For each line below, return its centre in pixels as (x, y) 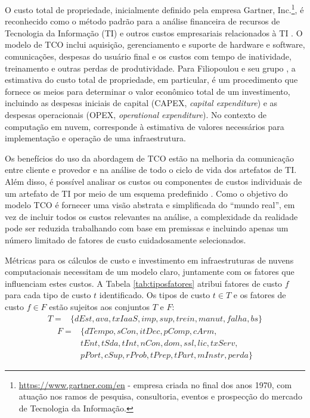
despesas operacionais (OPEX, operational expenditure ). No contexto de (136, 114)
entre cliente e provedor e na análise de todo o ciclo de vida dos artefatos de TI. (151, 170)
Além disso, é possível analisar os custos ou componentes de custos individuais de (154, 181)
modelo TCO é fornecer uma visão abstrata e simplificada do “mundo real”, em (150, 205)
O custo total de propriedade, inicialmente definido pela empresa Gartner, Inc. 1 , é (154, 9)
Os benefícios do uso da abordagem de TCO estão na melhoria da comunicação (149, 158)
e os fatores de (260, 295)
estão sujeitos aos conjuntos (100, 306)
